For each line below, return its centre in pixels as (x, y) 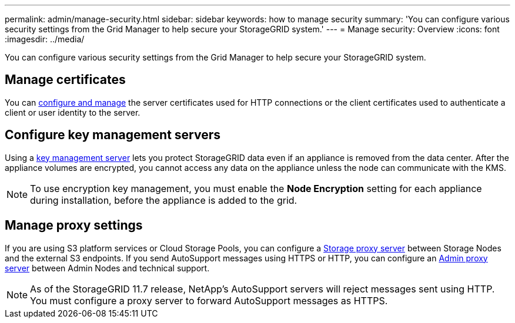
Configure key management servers (113, 135)
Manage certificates (65, 80)
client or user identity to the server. (73, 112)
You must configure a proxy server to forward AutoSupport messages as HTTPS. (209, 300)
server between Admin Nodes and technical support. (107, 268)
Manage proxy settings (74, 226)
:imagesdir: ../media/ (45, 39)
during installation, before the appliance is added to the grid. (164, 200)
